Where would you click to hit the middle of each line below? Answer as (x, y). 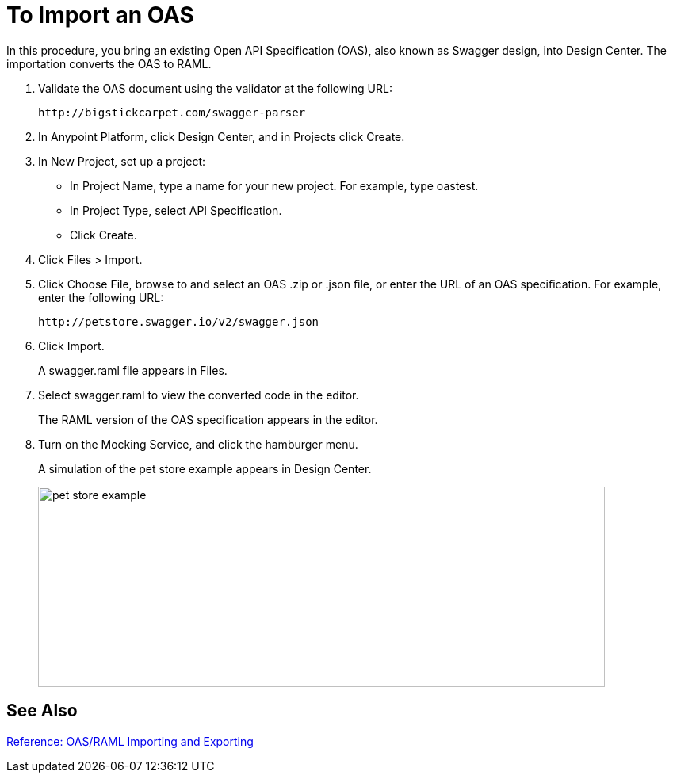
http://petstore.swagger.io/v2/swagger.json (179, 321)
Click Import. (71, 346)
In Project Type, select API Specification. (176, 210)
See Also (42, 711)
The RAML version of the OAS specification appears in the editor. (208, 419)
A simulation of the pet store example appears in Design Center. (205, 468)
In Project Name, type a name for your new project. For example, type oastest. (274, 185)
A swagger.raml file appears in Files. (133, 370)
